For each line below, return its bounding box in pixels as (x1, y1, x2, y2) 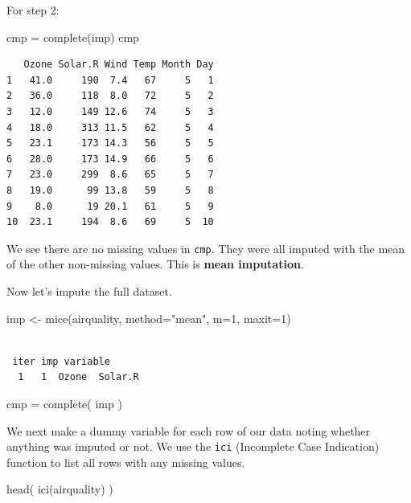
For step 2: (6, 2, 60, 18)
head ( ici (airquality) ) (6, 481, 113, 497)
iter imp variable (12, 355, 110, 367)
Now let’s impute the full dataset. (6, 282, 172, 299)
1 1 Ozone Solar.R (18, 371, 139, 383)
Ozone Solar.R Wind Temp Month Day (23, 59, 214, 71)
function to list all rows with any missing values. (6, 453, 245, 470)
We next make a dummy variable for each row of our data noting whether (6, 422, 371, 439)
